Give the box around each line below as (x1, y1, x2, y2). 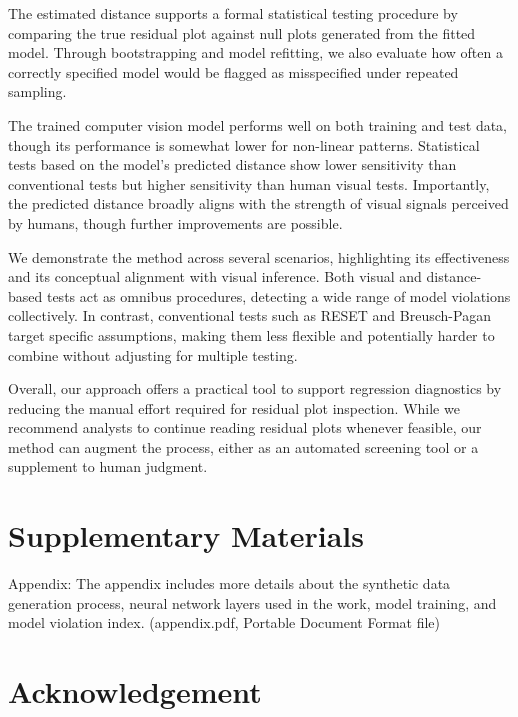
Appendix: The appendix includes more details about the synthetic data (8, 573, 451, 594)
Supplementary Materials (8, 515, 364, 556)
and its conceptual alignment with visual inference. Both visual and (8, 266, 422, 287)
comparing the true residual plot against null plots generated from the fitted (8, 22, 476, 43)
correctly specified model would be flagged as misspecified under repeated (8, 61, 459, 82)
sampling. (8, 81, 67, 102)
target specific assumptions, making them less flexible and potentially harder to (8, 324, 495, 345)
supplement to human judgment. (8, 456, 208, 477)
